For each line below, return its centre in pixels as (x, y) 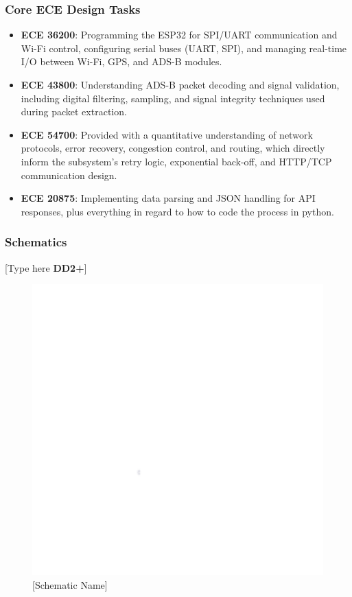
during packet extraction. (74, 112)
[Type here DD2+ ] (46, 267)
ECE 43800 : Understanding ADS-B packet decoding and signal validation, (180, 84)
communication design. (69, 175)
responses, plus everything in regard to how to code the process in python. (177, 211)
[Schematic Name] (70, 584)
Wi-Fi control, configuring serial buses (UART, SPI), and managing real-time (184, 48)
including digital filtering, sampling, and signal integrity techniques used (173, 98)
